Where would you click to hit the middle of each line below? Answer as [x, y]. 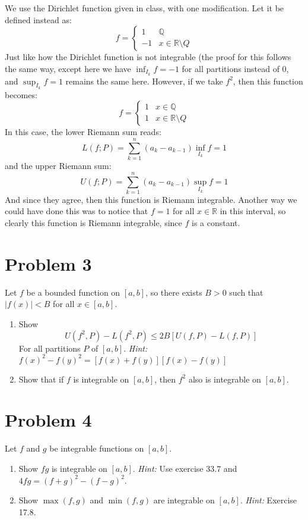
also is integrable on [225, 379]
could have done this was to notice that [77, 211]
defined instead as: [38, 19]
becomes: [21, 94]
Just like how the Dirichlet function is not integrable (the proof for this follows [148, 57]
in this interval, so [253, 211]
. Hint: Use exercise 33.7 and [185, 468]
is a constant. [216, 223]
